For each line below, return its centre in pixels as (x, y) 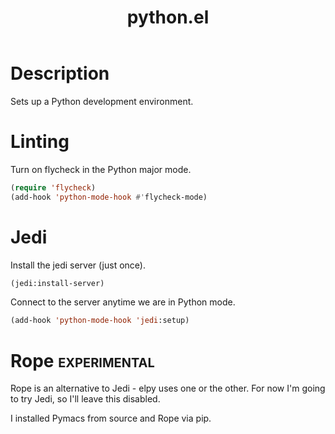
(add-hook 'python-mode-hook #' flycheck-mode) (109, 197)
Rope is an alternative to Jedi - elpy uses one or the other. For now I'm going (168, 388)
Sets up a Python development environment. (102, 101)
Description (60, 73)
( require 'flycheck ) (53, 187)
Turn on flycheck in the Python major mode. (101, 169)
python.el (168, 17)
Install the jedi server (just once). (78, 265)
